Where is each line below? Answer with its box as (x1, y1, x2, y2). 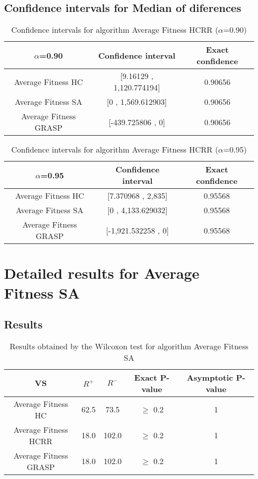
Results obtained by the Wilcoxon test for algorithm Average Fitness (9, 340, 249, 352)
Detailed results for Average (4, 263, 199, 283)
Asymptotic (187, 371, 233, 383)
